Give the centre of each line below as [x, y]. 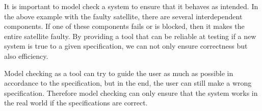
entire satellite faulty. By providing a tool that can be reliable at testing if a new [130, 36]
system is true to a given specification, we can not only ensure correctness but [126, 46]
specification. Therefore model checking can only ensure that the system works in [131, 92]
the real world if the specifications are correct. [76, 103]
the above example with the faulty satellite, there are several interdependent [123, 16]
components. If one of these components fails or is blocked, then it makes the [124, 26]
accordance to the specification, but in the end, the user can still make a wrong [128, 83]
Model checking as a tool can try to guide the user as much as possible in [119, 73]
